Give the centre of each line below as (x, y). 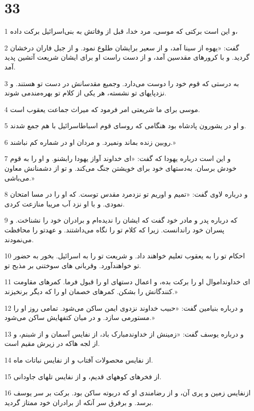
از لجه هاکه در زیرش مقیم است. (52, 343)
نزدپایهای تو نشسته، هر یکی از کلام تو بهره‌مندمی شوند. (85, 93)
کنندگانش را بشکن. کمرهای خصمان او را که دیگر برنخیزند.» (91, 291)
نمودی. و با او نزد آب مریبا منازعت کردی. (65, 203)
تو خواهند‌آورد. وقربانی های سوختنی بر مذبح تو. (73, 265)
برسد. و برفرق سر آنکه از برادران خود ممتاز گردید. (79, 402)
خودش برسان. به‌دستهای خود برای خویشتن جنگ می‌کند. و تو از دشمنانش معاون (121, 168)
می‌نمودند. (19, 239)
